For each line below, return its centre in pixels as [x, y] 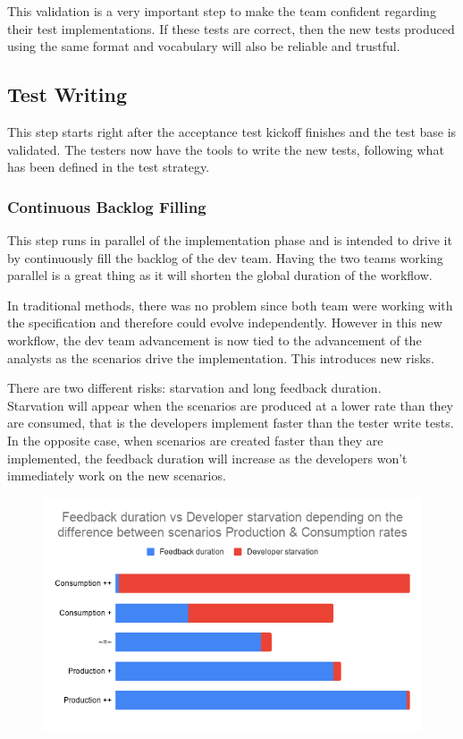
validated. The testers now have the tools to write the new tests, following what [226, 149]
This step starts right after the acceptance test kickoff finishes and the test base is [232, 131]
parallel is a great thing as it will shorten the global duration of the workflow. [220, 275]
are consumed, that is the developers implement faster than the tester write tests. [231, 423]
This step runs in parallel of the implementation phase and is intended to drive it [230, 239]
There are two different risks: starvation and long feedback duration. [194, 388]
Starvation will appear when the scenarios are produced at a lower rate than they [230, 405]
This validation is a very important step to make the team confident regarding [222, 11]
